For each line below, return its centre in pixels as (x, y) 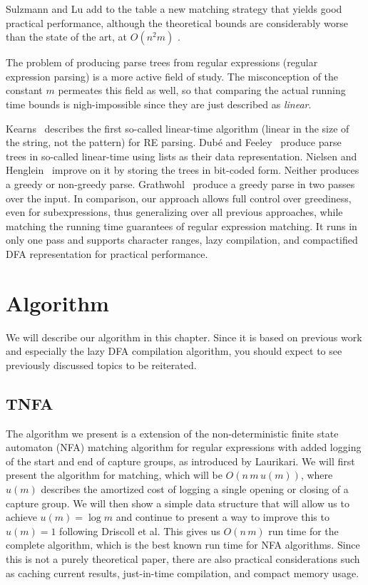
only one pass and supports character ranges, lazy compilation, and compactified (182, 240)
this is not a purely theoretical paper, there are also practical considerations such (183, 558)
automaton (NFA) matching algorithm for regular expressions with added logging (184, 447)
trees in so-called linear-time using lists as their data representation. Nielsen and (182, 156)
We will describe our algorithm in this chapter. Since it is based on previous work (184, 337)
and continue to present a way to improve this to (223, 517)
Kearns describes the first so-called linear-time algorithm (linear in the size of (178, 128)
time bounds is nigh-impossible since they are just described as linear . (159, 104)
